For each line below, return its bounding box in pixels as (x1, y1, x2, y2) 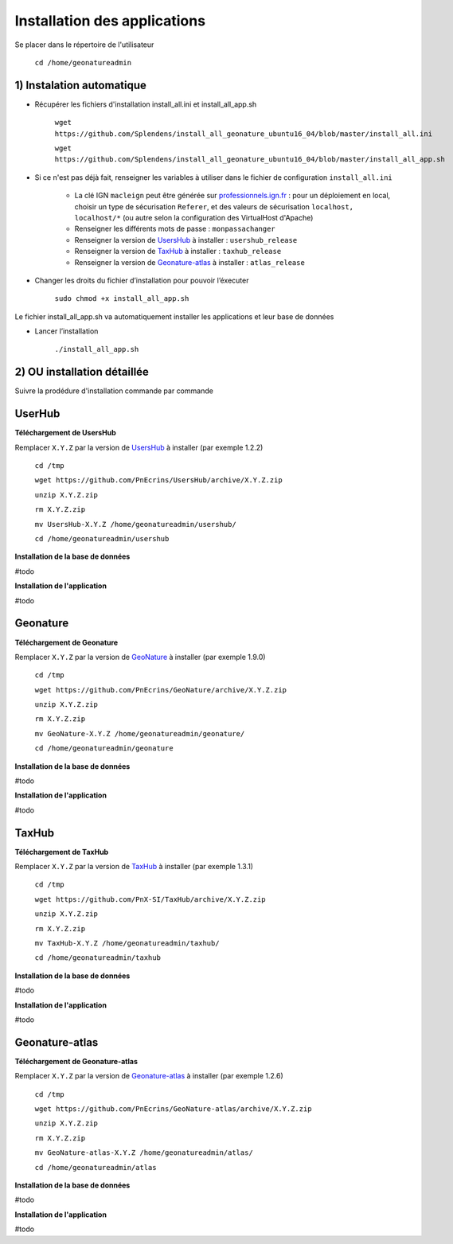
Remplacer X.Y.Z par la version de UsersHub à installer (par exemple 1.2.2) (14, 443, 264, 452)
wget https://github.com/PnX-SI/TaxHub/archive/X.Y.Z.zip (34, 895, 266, 903)
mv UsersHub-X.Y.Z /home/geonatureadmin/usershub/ (34, 520, 236, 528)
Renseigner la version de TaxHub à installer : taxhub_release (74, 247, 282, 256)
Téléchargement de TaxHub (14, 847, 109, 856)
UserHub (14, 407, 61, 421)
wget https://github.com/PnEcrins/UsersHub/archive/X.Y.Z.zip (34, 476, 283, 485)
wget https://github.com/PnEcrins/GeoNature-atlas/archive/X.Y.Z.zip (34, 1105, 312, 1113)
